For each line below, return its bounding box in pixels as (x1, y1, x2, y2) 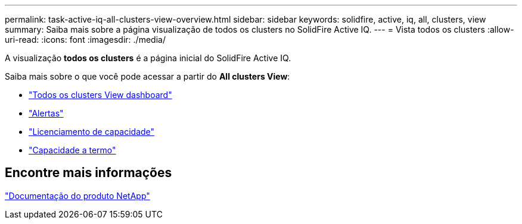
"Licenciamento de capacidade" (29, 127, 155, 137)
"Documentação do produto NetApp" (5, 190, 150, 201)
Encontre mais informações (5, 165, 172, 181)
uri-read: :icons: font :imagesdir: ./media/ (5, 34, 166, 45)
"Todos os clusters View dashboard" (29, 90, 172, 100)
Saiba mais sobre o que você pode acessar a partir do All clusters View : (5, 71, 290, 81)
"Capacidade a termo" (29, 145, 116, 155)
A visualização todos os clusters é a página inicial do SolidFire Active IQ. (5, 53, 291, 63)
